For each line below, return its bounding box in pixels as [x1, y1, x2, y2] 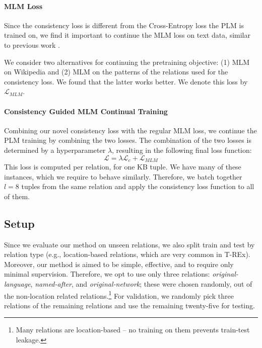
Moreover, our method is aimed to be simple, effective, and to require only [4, 258, 234, 269]
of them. [4, 191, 30, 201]
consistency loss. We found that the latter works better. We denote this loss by [4, 76, 248, 86]
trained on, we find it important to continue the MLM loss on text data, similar [4, 30, 251, 40]
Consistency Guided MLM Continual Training [4, 106, 168, 116]
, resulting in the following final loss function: [112, 144, 252, 155]
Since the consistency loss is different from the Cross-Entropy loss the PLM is [4, 20, 244, 30]
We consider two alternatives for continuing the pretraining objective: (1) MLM [4, 56, 250, 67]
